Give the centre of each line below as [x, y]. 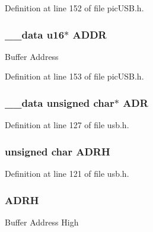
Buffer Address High [42, 222]
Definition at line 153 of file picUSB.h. [74, 76]
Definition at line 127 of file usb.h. [67, 125]
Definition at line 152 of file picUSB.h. [74, 8]
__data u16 [35, 34]
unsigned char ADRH [58, 151]
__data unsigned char [60, 102]
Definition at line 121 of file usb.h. [67, 174]
